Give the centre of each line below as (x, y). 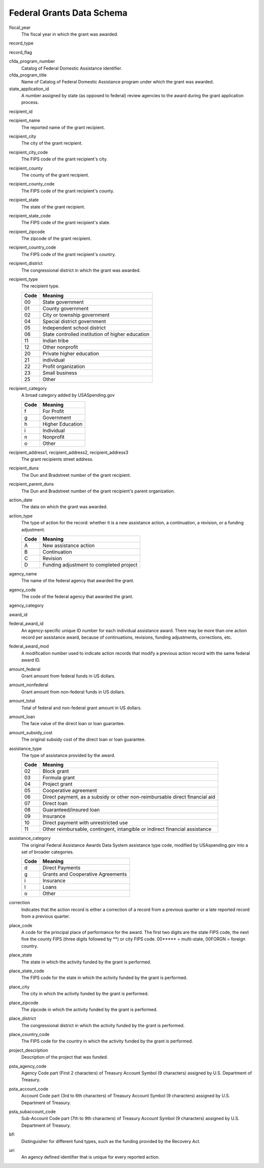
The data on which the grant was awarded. (64, 507)
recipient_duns (24, 468)
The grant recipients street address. (57, 459)
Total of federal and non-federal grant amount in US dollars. (81, 708)
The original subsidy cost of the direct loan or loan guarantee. (84, 740)
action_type (21, 516)
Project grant (57, 784)
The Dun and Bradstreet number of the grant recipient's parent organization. (98, 491)
